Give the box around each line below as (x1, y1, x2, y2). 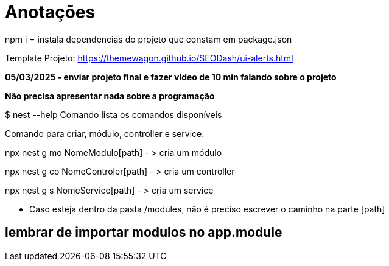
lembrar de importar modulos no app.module (5, 225, 282, 240)
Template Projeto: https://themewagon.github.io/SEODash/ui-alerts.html (5, 52, 293, 63)
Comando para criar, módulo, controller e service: (5, 128, 205, 139)
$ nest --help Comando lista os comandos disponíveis (5, 109, 222, 120)
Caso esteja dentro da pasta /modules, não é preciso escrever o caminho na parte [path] (29, 203, 385, 214)
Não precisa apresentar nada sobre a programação (5, 90, 215, 101)
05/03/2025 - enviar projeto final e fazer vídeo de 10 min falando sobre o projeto (5, 71, 337, 82)
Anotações (5, 2, 96, 23)
